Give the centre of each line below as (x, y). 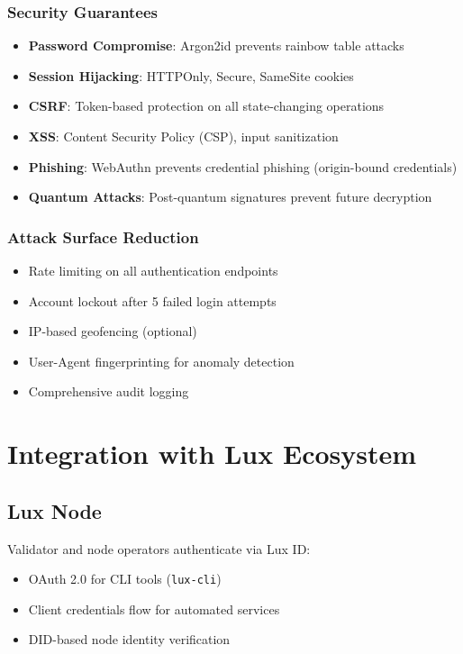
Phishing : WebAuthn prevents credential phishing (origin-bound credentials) (243, 166)
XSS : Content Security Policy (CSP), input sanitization (183, 136)
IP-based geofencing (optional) (113, 331)
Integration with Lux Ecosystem (212, 454)
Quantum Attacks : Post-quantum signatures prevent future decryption (230, 197)
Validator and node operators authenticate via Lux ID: (159, 548)
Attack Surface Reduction (103, 236)
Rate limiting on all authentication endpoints (153, 270)
